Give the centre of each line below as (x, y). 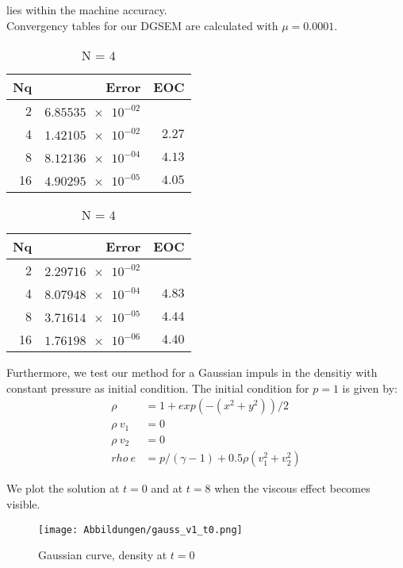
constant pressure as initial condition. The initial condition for (158, 388)
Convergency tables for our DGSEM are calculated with (142, 25)
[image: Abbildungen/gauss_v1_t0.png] (140, 530)
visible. (23, 504)
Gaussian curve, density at (103, 555)
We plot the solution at (63, 488)
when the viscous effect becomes (292, 488)
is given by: (370, 388)
